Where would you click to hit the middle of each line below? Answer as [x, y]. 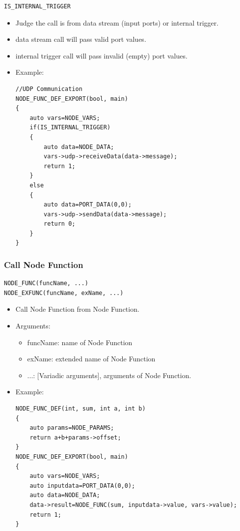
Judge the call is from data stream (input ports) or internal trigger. [117, 22]
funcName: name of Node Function [80, 342]
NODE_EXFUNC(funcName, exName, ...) [64, 293]
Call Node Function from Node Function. [77, 309]
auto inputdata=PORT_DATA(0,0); [82, 486]
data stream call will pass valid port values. [81, 39]
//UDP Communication [49, 89]
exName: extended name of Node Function [91, 359]
